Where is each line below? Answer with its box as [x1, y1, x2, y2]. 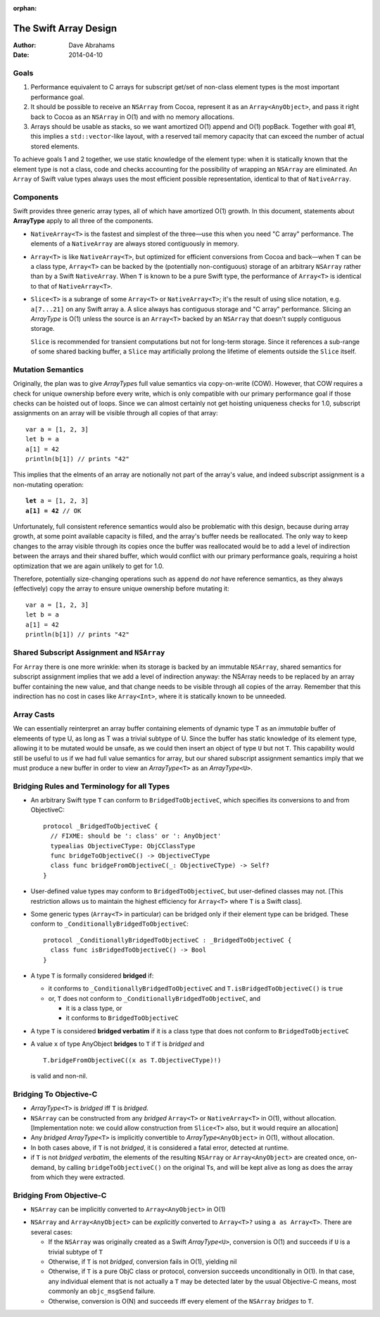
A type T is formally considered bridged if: [30, 971, 154, 980]
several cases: [30, 1228, 73, 1236]
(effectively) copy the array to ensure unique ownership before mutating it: [13, 584, 229, 593]
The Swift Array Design [13, 22, 118, 34]
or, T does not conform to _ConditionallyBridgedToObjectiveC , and [48, 994, 260, 1002]
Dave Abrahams [68, 41, 115, 49]
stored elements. [30, 141, 80, 151]
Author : [13, 41, 37, 49]
